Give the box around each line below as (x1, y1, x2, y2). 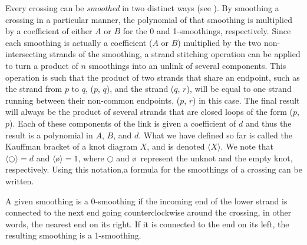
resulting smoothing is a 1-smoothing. (5, 229, 141, 241)
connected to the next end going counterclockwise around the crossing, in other (5, 206, 292, 218)
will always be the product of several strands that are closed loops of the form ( (5, 105, 293, 118)
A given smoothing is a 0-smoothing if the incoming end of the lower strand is (5, 194, 288, 207)
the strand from (5, 82, 62, 95)
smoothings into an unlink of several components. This (88, 59, 286, 71)
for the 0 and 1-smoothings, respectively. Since (123, 25, 291, 37)
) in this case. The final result (193, 94, 300, 106)
